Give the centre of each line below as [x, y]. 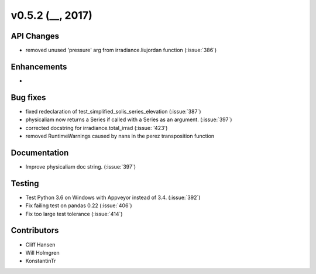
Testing [25, 184]
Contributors [35, 230]
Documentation [40, 153]
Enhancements [39, 66]
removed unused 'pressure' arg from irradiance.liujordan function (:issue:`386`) [121, 50]
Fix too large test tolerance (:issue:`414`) [74, 214]
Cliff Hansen [40, 244]
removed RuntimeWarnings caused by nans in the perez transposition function [120, 136]
